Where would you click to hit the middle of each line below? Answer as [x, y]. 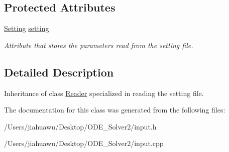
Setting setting [27, 28]
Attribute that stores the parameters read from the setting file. [99, 45]
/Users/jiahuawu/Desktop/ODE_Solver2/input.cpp [84, 143]
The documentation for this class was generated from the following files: [115, 110]
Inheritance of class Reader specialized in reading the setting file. [104, 93]
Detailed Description [59, 72]
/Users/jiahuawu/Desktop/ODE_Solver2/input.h [80, 126]
